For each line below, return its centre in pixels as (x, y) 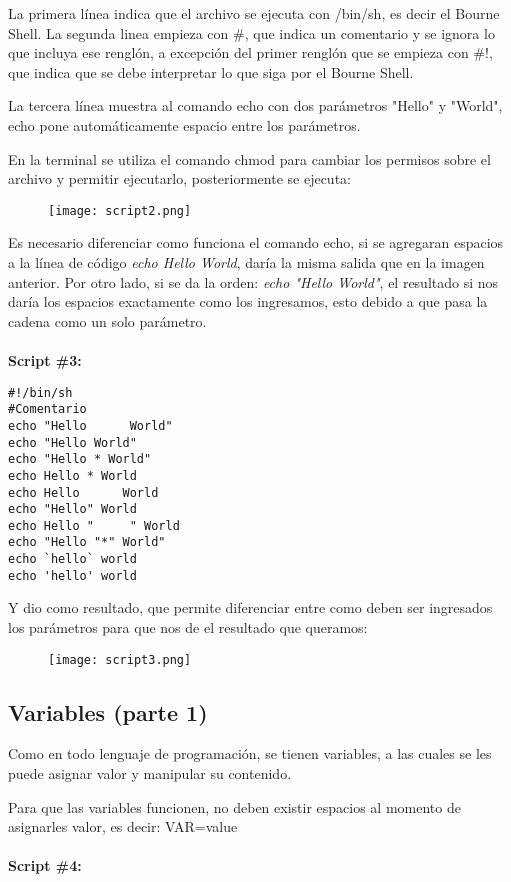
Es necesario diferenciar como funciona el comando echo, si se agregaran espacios (256, 242)
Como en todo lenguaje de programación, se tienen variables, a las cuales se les (250, 753)
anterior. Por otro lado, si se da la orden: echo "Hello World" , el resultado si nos (253, 281)
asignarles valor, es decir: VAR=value (123, 826)
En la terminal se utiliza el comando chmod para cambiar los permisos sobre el (249, 158)
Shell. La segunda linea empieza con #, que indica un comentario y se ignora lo (251, 32)
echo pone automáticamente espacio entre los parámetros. (184, 124)
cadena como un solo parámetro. (107, 320)
